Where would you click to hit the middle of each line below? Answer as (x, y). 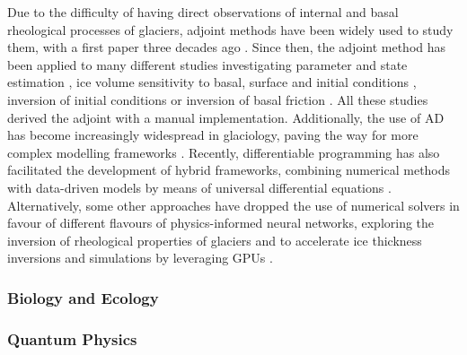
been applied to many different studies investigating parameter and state (207, 64)
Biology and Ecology (83, 297)
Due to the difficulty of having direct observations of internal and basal (203, 12)
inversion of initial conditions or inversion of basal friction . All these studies (218, 99)
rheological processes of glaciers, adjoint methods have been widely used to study (230, 29)
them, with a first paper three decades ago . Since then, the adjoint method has (227, 47)
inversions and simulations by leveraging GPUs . (140, 258)
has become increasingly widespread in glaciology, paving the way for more (213, 135)
